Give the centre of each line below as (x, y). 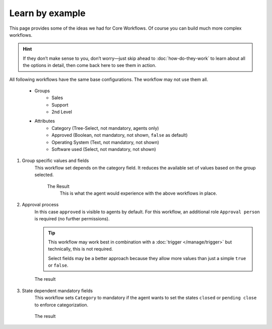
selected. (44, 175)
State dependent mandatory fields (57, 291)
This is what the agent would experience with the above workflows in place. (139, 193)
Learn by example (47, 13)
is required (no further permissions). (72, 219)
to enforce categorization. (61, 305)
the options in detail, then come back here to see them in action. (90, 65)
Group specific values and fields (55, 160)
